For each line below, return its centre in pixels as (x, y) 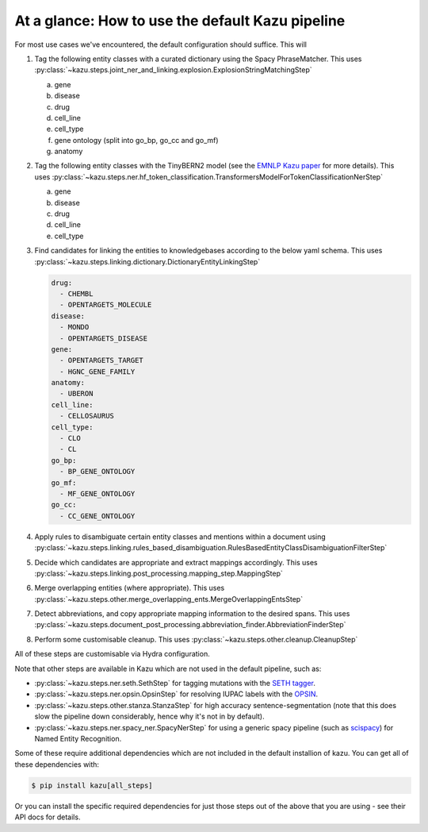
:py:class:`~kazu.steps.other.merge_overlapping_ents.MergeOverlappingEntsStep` (169, 599)
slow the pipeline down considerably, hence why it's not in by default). (149, 716)
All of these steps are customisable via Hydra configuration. (112, 654)
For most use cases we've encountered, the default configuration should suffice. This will (160, 44)
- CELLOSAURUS (87, 416)
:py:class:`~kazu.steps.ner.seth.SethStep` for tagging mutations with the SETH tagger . (175, 684)
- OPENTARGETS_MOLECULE (106, 305)
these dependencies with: (57, 764)
